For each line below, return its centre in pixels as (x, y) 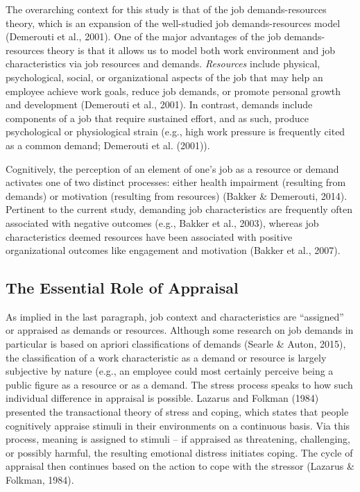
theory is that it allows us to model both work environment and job (191, 50)
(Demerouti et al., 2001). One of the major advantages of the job (144, 36)
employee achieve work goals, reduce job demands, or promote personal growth (173, 91)
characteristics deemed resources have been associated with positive (149, 236)
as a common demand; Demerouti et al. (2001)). (108, 145)
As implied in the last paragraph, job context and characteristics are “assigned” (175, 316)
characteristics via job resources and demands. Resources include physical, (163, 63)
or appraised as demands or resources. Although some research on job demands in (180, 330)
